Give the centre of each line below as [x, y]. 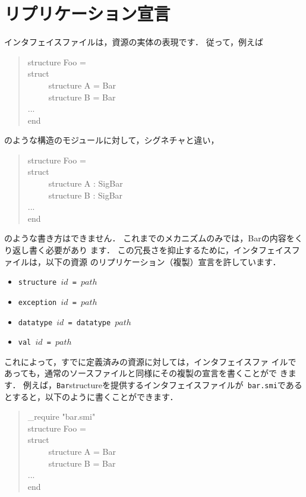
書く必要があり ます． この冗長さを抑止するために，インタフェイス [160, 250]
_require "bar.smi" [61, 416]
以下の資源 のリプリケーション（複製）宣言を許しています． [163, 261]
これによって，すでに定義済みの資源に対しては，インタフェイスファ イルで [150, 361]
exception [37, 302]
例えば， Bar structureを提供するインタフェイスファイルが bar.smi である [163, 385]
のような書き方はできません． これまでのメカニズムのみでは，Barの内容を [149, 238]
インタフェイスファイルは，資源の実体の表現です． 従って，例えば [134, 42]
